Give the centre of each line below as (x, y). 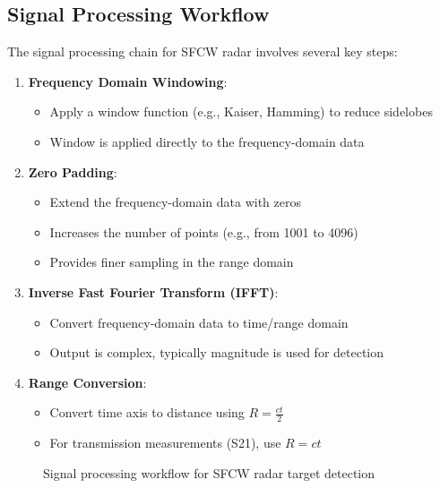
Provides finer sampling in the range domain (172, 262)
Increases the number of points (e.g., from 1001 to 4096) (204, 231)
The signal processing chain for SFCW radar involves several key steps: (203, 51)
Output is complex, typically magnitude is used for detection (217, 352)
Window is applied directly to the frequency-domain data (207, 141)
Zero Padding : (73, 171)
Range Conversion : (87, 382)
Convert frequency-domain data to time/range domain (199, 322)
